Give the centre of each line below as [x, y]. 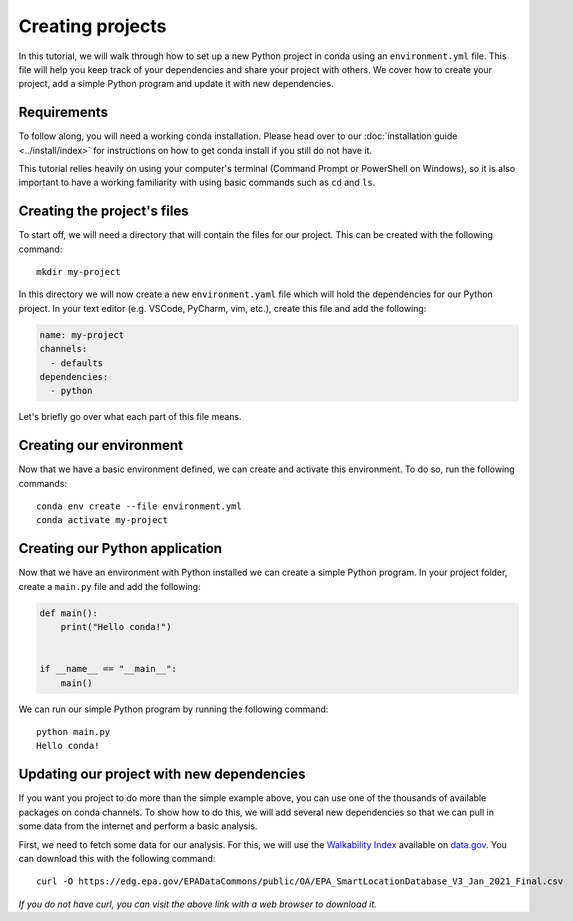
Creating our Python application [120, 548]
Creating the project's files [103, 211]
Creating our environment [101, 445]
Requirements [63, 112]
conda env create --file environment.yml [139, 506]
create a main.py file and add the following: [109, 586]
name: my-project [82, 334]
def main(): [69, 613]
